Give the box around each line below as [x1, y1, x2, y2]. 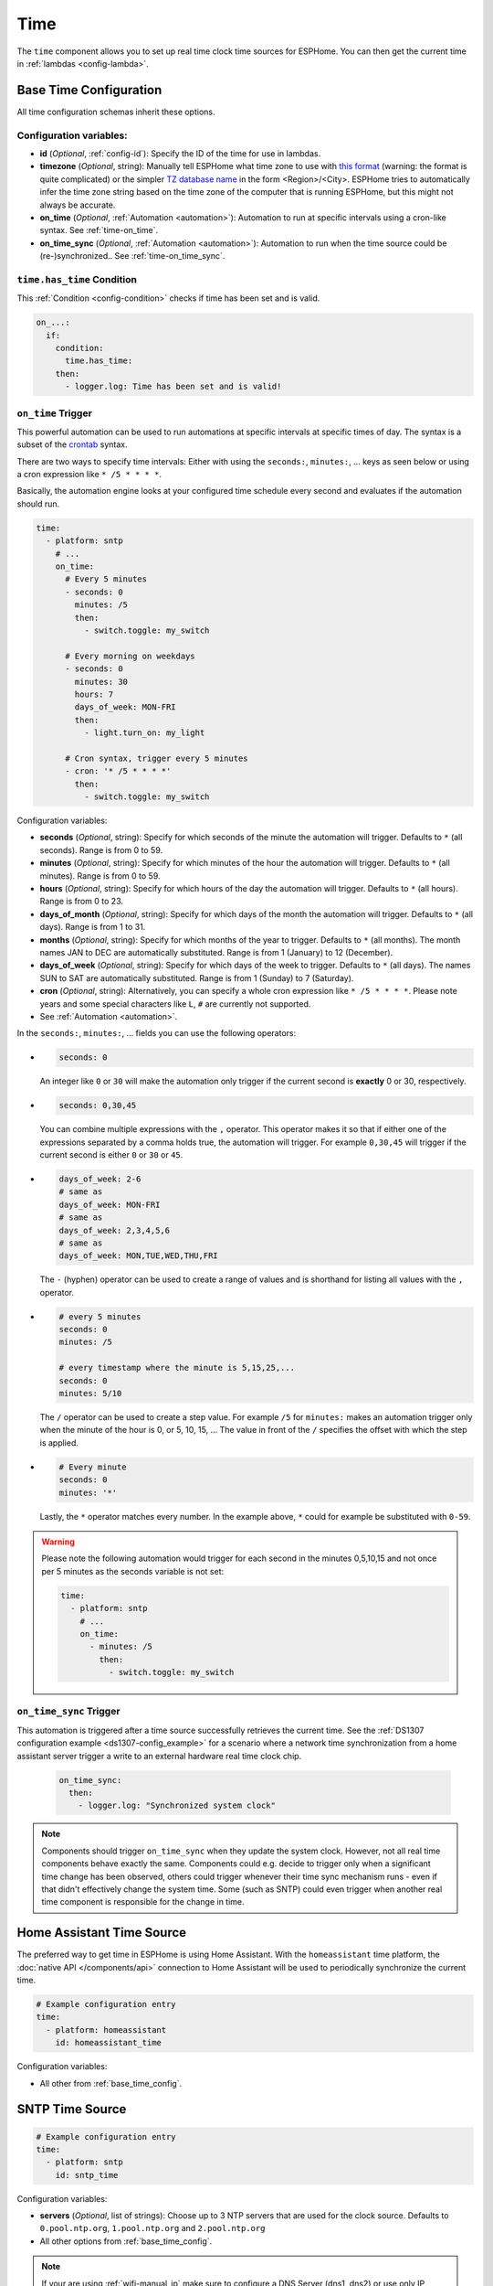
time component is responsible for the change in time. [41, 1896, 246, 1907]
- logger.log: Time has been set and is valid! [65, 381, 282, 392]
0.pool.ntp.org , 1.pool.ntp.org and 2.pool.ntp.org [39, 2223, 266, 2234]
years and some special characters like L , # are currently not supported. [39, 998, 311, 1009]
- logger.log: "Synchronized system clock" [78, 1800, 276, 1811]
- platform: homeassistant [46, 2024, 167, 2035]
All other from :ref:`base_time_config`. [39, 2078, 183, 2088]
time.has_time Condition [16, 272, 137, 285]
